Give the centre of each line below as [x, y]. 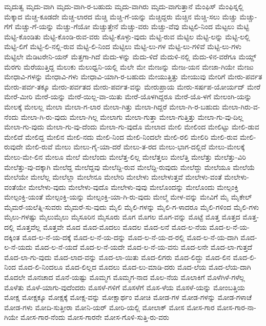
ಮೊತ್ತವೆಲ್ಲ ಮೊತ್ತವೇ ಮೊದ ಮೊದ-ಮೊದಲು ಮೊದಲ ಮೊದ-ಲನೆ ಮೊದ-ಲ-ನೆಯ [112, 227]
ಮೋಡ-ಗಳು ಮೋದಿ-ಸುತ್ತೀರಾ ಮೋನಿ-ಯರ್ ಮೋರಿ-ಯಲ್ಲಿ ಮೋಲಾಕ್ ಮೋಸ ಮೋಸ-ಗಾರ [109, 307]
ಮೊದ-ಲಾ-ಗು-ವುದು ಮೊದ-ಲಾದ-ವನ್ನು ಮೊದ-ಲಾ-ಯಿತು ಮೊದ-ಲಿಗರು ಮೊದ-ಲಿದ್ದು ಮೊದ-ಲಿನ [117, 257]
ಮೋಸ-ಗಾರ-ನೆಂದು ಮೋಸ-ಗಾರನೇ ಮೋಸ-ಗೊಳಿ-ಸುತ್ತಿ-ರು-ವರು [95, 317]
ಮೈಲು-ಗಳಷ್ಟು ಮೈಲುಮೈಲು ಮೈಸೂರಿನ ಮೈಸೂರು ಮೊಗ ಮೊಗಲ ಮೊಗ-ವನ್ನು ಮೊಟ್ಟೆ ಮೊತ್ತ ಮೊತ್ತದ [122, 217]
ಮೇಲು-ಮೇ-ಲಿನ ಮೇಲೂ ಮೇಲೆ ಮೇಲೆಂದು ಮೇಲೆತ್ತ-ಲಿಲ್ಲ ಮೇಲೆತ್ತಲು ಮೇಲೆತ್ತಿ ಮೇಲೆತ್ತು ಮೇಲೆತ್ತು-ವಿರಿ [125, 156]
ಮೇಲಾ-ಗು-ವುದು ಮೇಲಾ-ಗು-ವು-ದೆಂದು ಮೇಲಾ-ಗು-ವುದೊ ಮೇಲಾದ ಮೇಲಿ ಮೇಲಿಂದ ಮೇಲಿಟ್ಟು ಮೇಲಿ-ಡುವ [132, 127]
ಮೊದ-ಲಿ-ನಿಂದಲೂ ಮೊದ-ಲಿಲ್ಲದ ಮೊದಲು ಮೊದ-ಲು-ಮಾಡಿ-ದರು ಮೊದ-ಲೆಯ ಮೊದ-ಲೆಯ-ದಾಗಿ [135, 267]
